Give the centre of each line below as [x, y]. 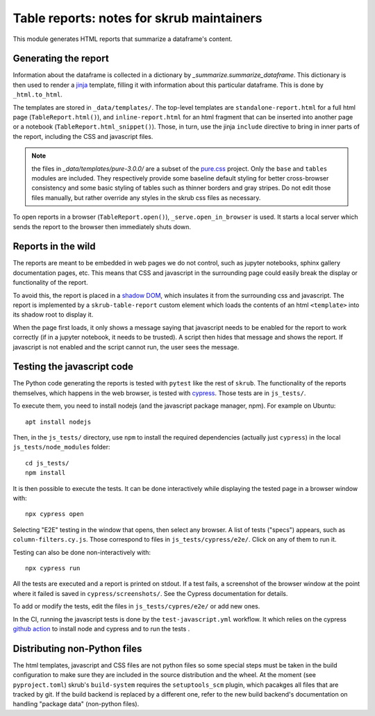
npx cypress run [53, 568]
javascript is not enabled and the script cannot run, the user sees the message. [126, 347]
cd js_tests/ [47, 463]
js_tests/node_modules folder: [61, 447]
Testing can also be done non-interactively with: [82, 552]
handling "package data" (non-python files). [76, 704]
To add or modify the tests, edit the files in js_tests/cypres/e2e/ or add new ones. [136, 606]
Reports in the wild [54, 247]
